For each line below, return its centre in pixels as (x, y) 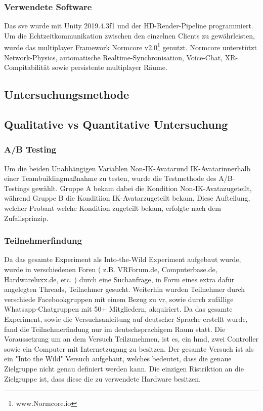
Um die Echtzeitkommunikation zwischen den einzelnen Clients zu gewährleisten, (129, 35)
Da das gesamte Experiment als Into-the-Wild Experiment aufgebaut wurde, (123, 259)
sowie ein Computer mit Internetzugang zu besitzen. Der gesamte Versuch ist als (129, 348)
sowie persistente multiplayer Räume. (109, 67)
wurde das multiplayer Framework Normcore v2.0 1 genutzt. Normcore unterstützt (131, 47)
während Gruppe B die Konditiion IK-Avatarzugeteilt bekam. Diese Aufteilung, (127, 198)
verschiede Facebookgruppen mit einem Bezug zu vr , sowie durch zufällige (119, 299)
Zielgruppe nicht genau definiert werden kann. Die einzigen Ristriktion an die (124, 368)
